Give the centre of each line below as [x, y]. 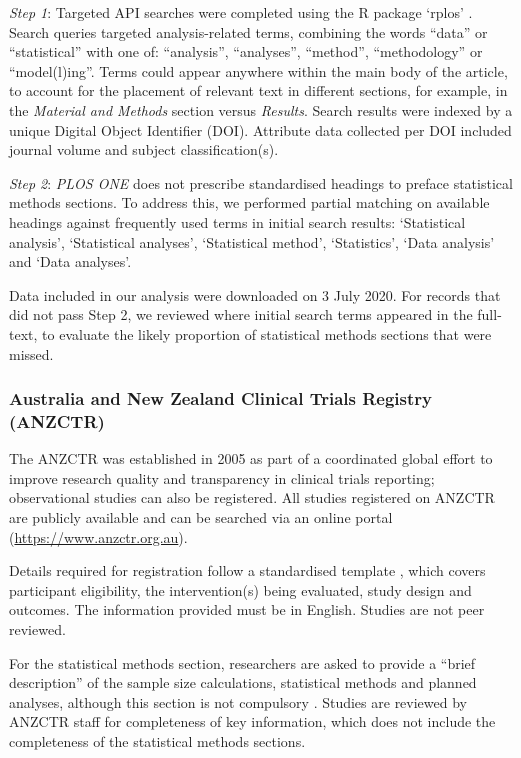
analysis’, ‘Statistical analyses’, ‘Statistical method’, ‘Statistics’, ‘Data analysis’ [252, 241]
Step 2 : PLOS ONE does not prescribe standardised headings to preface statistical [261, 182]
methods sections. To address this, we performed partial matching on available [249, 202]
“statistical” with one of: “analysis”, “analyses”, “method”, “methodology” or [246, 51]
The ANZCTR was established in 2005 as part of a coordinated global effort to [251, 458]
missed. [31, 353]
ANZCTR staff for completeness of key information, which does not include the [252, 721]
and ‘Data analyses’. [70, 261]
